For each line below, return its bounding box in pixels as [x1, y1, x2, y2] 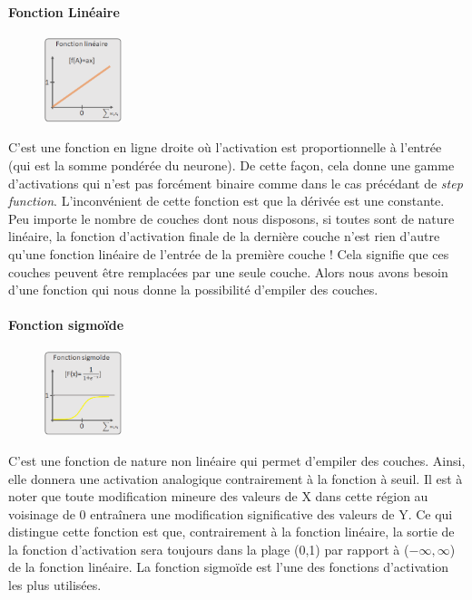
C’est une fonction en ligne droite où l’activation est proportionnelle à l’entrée [8, 138, 442, 157]
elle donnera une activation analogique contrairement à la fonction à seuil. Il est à [8, 469, 463, 488]
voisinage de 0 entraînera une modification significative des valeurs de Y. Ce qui [8, 504, 453, 523]
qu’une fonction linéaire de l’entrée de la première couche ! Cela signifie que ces [8, 245, 449, 264]
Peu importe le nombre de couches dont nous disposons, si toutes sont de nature [8, 208, 455, 227]
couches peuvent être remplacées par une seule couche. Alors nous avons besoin [8, 262, 448, 281]
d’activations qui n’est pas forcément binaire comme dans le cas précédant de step [8, 173, 463, 192]
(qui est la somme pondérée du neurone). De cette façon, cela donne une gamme [8, 156, 455, 175]
